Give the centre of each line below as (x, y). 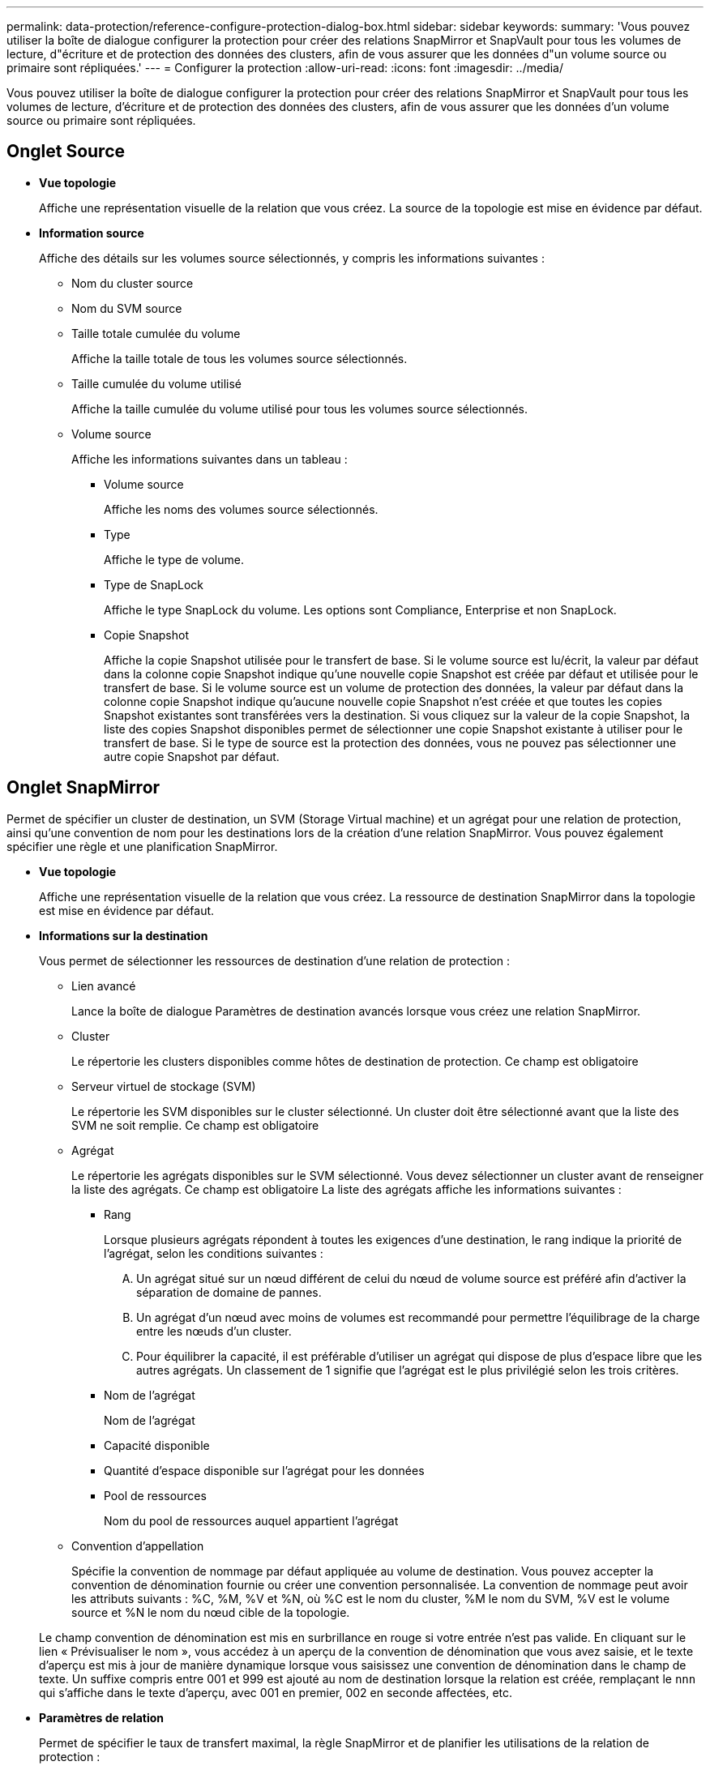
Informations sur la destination (124, 935)
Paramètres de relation (102, 1717)
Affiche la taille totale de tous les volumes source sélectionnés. (240, 358)
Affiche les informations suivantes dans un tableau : (210, 459)
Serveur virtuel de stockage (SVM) (164, 1086)
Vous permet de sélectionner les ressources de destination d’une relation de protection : (274, 960)
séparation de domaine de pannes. (229, 1292)
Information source (92, 233)
